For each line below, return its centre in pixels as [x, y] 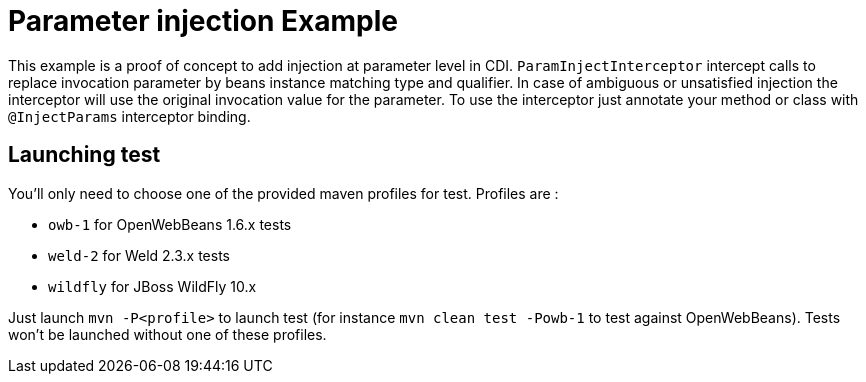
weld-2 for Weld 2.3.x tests [139, 255]
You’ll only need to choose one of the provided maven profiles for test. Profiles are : [283, 193]
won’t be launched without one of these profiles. [167, 334]
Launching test [84, 155]
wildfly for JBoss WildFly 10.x [152, 286]
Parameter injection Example [203, 21]
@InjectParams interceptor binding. [129, 116]
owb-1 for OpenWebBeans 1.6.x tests [170, 224]
